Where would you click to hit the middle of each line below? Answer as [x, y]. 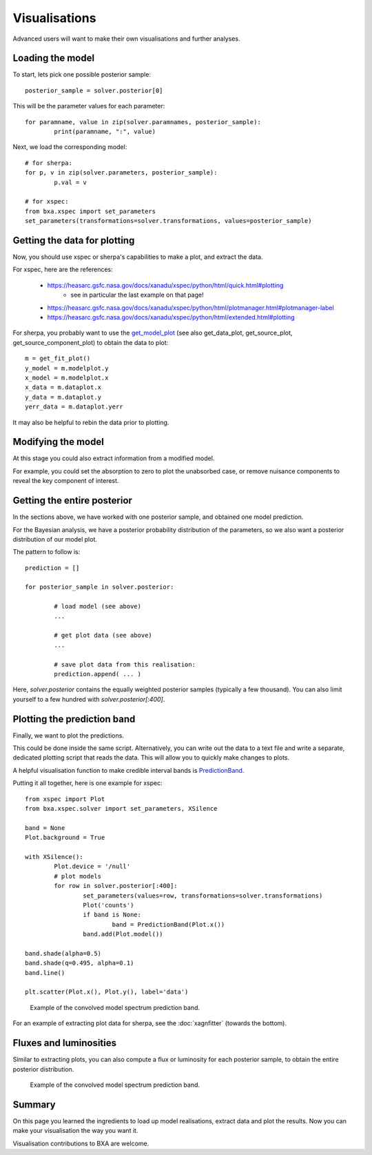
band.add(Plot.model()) [123, 934]
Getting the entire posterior [72, 501]
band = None [45, 828]
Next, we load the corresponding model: [70, 147]
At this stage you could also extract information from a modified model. [114, 458]
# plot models [78, 876]
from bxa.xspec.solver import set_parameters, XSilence [121, 808]
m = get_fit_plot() [58, 358]
